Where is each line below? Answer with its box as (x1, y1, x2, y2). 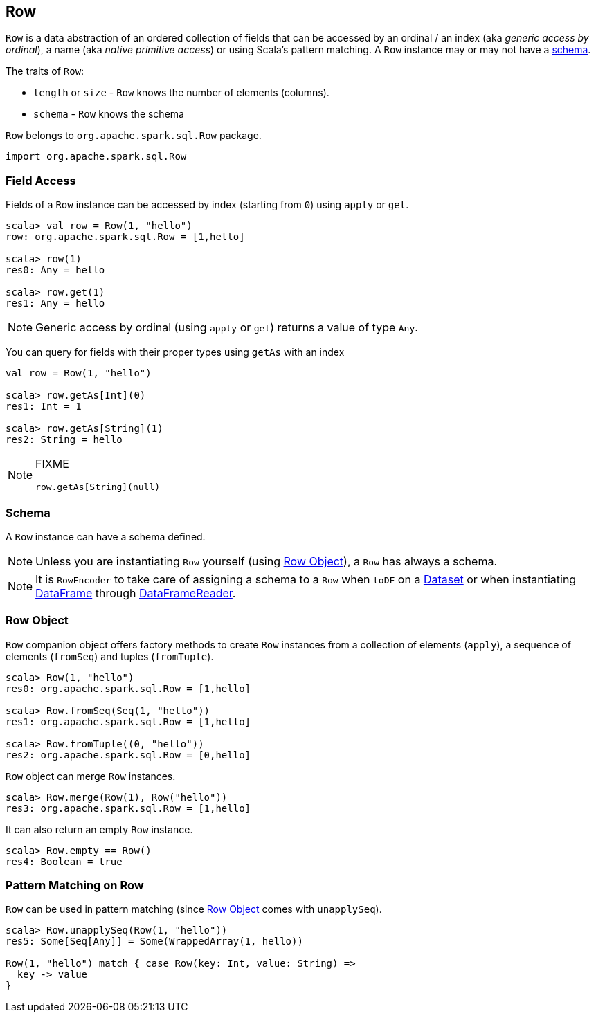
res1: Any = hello (6, 298, 105, 309)
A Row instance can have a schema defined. (6, 530, 206, 543)
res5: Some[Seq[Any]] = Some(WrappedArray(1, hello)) (6, 936, 303, 947)
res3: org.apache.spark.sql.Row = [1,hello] (6, 802, 251, 814)
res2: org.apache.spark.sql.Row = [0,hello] (6, 749, 251, 761)
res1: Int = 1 (6, 401, 82, 412)
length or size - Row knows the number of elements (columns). (33, 87, 329, 99)
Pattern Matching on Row (6, 878, 144, 893)
